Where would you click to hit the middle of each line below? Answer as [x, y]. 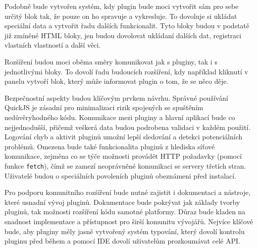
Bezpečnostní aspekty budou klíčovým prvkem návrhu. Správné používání [116, 97]
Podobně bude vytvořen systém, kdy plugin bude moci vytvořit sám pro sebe [122, 6]
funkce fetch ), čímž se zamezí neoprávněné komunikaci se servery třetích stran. [125, 165]
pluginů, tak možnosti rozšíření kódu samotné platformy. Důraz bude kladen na [125, 212]
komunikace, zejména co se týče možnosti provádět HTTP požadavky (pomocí [123, 156]
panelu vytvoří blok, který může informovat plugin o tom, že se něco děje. [117, 81]
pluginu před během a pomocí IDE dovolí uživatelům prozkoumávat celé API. [122, 241]
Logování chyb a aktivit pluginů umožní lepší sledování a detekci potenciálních [124, 137]
